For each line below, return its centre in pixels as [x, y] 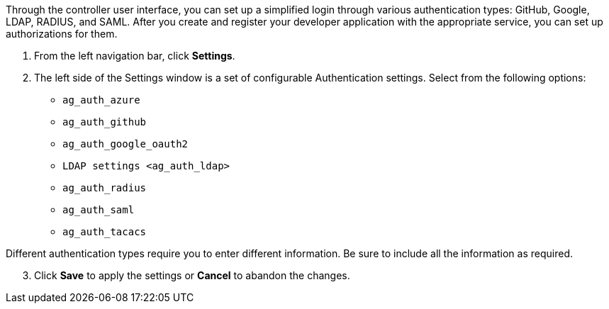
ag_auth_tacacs [105, 232]
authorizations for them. [62, 34]
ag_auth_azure [101, 100]
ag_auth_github [105, 122]
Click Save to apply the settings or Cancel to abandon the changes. [192, 275]
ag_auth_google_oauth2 [125, 144]
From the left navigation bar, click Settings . [135, 56]
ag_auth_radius [105, 188]
